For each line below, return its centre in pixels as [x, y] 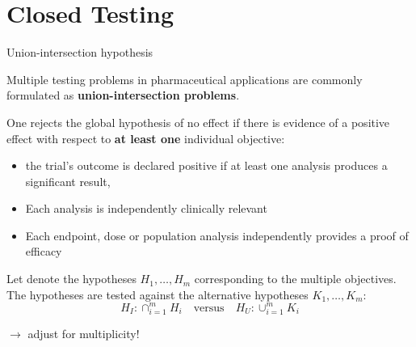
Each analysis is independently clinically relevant [146, 208]
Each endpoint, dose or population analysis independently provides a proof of [217, 235]
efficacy [44, 251]
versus [209, 308]
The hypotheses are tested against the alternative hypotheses [158, 294]
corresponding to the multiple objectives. [295, 279]
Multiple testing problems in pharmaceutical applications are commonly [185, 79]
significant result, [68, 181]
